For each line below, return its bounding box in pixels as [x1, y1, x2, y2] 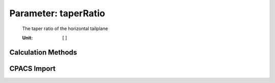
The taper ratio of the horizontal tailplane [22, 25, 108, 32]
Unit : [22, 35, 33, 41]
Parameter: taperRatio [9, 8, 105, 19]
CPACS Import [9, 64, 56, 73]
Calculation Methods [9, 48, 77, 57]
